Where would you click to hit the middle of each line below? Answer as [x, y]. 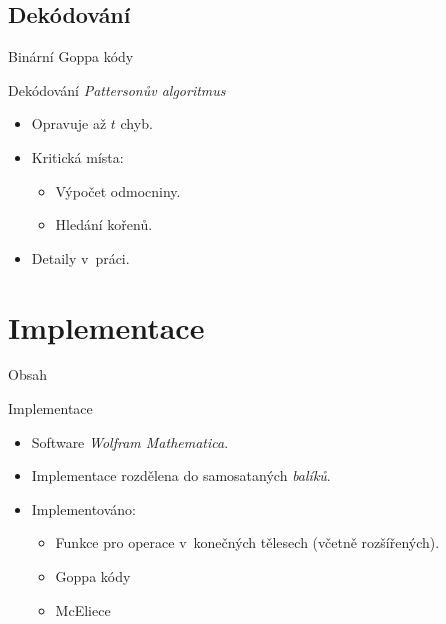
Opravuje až [69, 123]
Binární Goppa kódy [71, 56]
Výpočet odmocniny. [118, 190]
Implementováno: [84, 508]
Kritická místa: [77, 156]
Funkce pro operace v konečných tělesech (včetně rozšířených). [247, 542]
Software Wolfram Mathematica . [130, 441]
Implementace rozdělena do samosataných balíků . [181, 475]
